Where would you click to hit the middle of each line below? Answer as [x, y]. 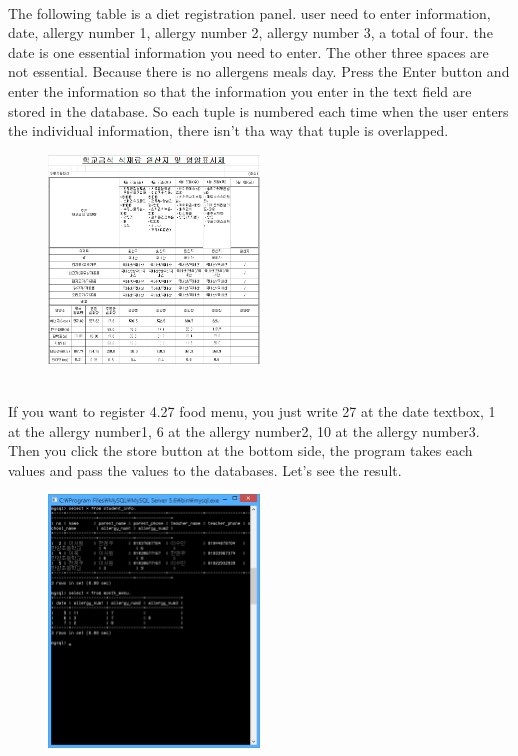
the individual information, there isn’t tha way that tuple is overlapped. [228, 130]
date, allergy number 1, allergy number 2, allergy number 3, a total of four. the [250, 32]
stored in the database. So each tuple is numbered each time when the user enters [258, 110]
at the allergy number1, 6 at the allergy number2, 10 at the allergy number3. [244, 430]
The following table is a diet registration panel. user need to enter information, [249, 12]
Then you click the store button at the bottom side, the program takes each [240, 450]
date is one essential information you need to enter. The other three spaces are [248, 51]
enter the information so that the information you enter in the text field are [240, 90]
